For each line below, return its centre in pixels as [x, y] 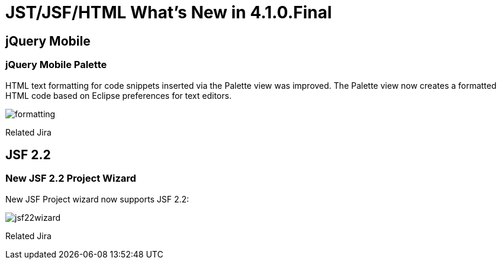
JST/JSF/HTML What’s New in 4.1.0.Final [169, 12]
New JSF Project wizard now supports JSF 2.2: [97, 199]
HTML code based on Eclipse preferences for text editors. [118, 95]
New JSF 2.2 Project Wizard [71, 178]
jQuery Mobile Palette [56, 65]
